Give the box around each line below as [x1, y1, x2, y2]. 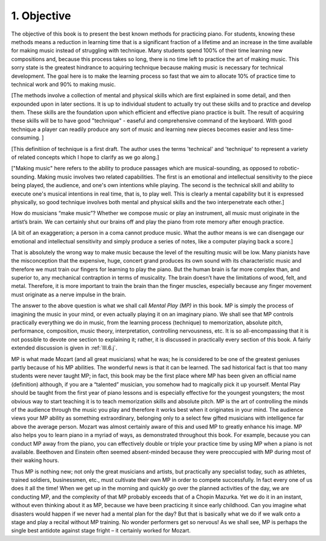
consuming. [11, 134, 40, 141]
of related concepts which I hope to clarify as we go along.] [11, 154, 159, 161]
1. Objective [11, 9, 71, 22]
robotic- [279, 165, 300, 172]
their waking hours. [11, 456, 60, 464]
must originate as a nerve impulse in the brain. [11, 290, 127, 298]
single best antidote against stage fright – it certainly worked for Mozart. [11, 527, 191, 534]
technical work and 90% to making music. [11, 80, 116, 88]
